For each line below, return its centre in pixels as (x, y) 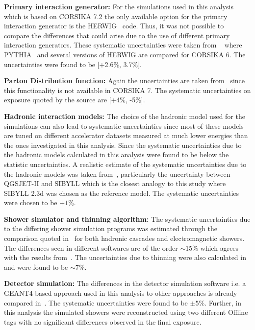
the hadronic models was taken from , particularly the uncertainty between (117, 174)
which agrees (219, 247)
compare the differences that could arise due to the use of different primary (117, 35)
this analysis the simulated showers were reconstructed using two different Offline (126, 312)
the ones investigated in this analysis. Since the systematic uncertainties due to (123, 145)
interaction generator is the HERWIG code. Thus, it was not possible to (114, 26)
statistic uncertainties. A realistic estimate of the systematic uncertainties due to (125, 164)
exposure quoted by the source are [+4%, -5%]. (75, 100)
